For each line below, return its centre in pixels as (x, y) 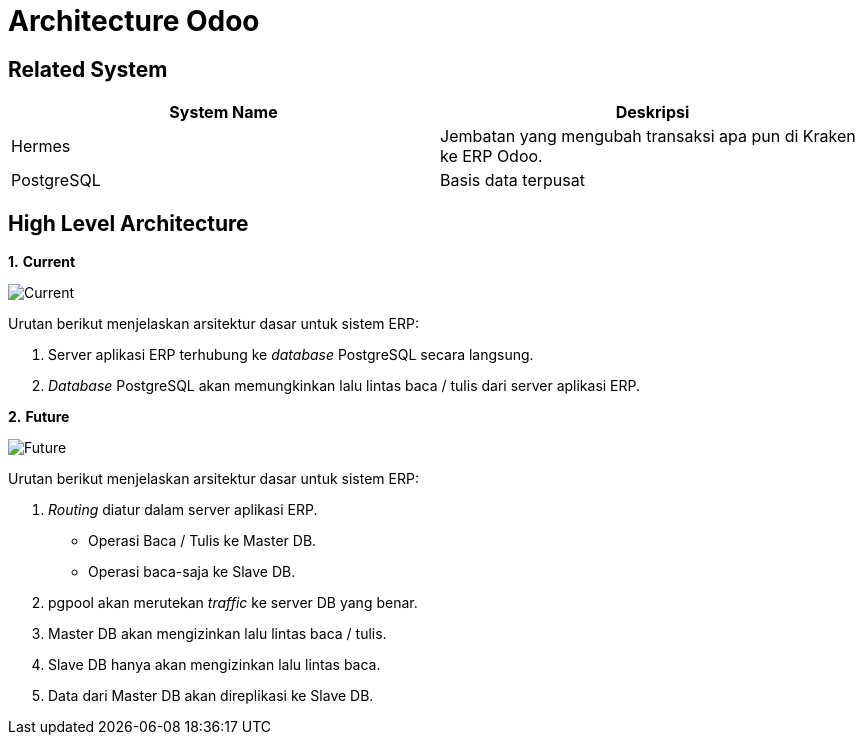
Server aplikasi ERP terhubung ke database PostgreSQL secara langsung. (291, 355)
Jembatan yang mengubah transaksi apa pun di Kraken (648, 136)
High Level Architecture (128, 223)
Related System (88, 69)
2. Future (39, 417)
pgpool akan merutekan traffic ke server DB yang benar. (233, 603)
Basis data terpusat (512, 180)
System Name (223, 112)
